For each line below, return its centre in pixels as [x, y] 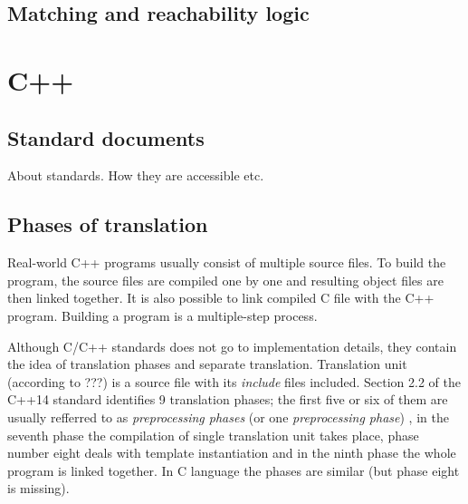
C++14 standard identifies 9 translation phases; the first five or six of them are [228, 399]
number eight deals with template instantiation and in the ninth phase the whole [232, 453]
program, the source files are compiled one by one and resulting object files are [225, 280]
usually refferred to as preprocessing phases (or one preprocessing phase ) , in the [228, 417]
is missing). [38, 488]
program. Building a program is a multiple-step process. [162, 315]
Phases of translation [108, 224]
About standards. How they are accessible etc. [136, 175]
